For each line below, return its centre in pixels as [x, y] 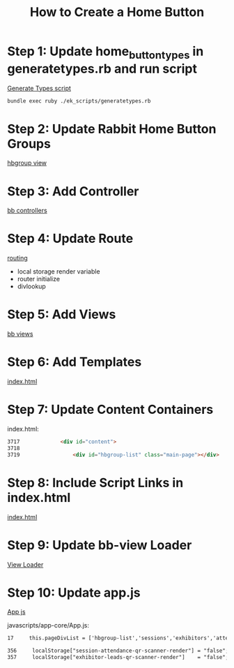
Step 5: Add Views [62, 314]
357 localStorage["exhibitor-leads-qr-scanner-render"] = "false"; [118, 658]
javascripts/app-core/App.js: [48, 625]
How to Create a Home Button [117, 12]
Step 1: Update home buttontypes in [106, 52]
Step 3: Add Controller [73, 191]
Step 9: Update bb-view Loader [100, 545]
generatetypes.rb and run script [102, 69]
